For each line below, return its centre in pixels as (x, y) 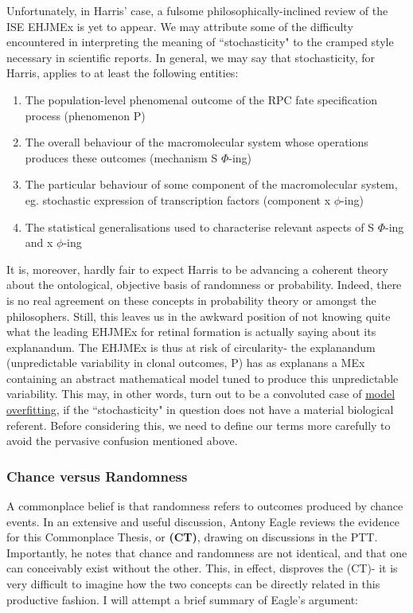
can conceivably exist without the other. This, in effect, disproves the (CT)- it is (202, 568)
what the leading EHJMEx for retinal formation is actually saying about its (191, 332)
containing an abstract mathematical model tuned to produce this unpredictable (203, 378)
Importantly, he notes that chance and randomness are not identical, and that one (207, 552)
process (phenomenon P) (85, 115)
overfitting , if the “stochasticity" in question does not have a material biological (200, 410)
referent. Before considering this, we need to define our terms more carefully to (199, 425)
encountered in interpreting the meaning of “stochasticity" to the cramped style (200, 42)
